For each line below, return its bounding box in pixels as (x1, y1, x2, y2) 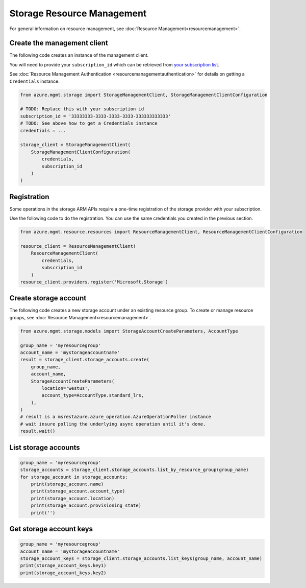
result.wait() (20, 428, 56, 434)
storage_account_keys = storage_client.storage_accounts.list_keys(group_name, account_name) (20, 555, 263, 561)
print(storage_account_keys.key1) (20, 562, 107, 569)
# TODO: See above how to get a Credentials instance (20, 121, 158, 126)
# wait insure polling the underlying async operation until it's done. (20, 421, 206, 427)
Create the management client (9, 39, 108, 48)
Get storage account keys (9, 524, 93, 533)
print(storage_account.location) (31, 496, 115, 501)
